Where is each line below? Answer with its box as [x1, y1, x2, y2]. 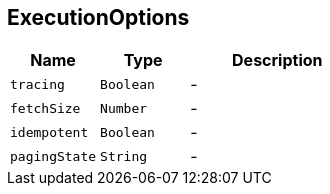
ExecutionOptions [7, 5, 190, 30]
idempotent [10, 124, 89, 140]
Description [232, 50, 323, 71]
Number [100, 100, 148, 116]
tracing [10, 76, 65, 92]
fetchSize [10, 100, 81, 116]
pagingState [10, 148, 97, 164]
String [100, 148, 148, 164]
